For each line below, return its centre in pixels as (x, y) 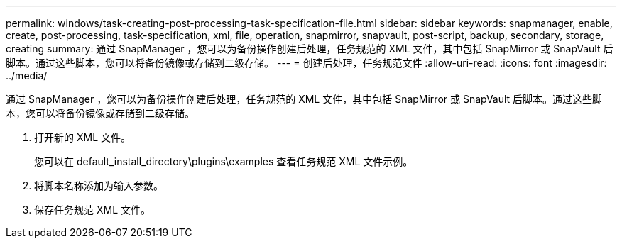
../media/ (27, 76)
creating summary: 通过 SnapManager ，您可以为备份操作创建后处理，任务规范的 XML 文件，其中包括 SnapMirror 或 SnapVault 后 (310, 49)
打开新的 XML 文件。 (82, 137)
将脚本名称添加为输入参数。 (99, 185)
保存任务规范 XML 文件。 (92, 210)
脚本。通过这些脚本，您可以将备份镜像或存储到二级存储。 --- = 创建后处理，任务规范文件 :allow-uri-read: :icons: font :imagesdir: (306, 63)
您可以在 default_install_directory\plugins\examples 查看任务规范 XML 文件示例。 (224, 161)
